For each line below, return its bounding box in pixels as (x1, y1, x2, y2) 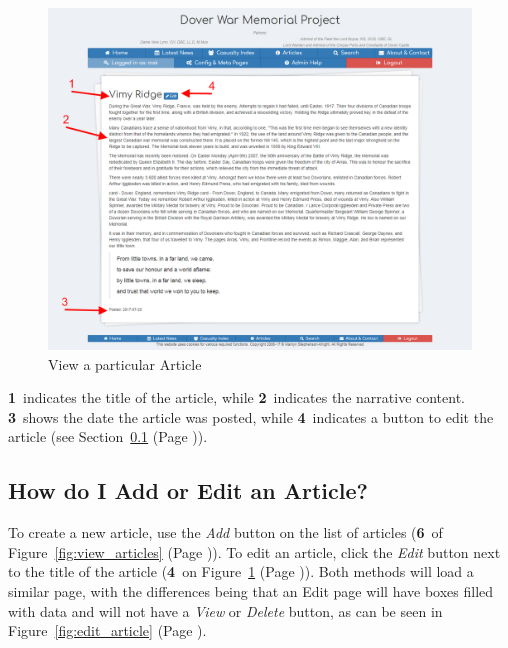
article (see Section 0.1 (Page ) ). (8, 426, 208, 447)
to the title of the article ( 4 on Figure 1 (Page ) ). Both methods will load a (8, 561, 474, 582)
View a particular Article (48, 353, 202, 374)
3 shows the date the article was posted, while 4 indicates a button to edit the (8, 406, 494, 427)
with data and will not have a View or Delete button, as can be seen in (8, 600, 443, 621)
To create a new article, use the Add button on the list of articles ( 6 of (8, 522, 443, 543)
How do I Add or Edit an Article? (8, 475, 368, 506)
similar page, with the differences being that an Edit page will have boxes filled (8, 580, 494, 601)
